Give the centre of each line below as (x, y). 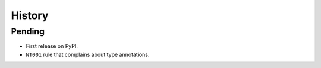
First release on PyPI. (52, 46)
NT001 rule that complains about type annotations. (88, 54)
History (30, 15)
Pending (28, 31)
